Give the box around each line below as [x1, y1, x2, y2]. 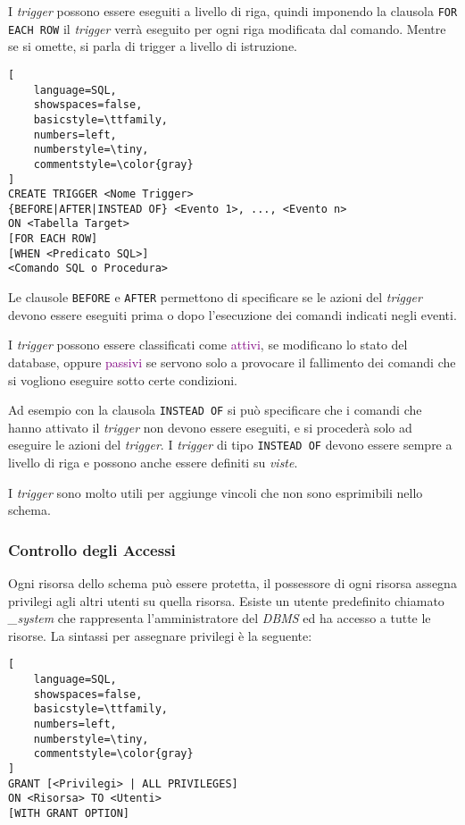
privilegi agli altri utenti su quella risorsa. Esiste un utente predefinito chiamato [8, 591, 444, 610]
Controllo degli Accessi [8, 538, 176, 560]
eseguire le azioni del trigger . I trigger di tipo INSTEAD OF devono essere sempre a [8, 435, 453, 454]
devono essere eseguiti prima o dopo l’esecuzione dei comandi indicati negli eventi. [8, 305, 457, 324]
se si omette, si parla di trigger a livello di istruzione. [8, 37, 298, 55]
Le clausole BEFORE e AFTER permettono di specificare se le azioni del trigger [8, 288, 422, 307]
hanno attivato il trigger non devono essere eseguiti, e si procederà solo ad [8, 417, 412, 436]
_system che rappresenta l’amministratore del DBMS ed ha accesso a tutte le [8, 609, 431, 627]
